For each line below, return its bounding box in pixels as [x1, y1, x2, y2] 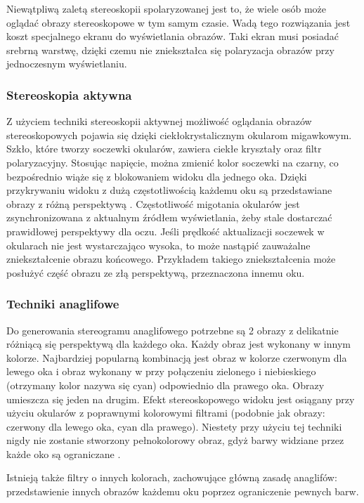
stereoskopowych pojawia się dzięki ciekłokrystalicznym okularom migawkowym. [6, 127, 352, 142]
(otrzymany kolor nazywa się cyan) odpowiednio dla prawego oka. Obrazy [6, 377, 325, 392]
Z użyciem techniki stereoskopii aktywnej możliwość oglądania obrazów [6, 114, 312, 129]
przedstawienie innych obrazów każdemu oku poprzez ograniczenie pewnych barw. [6, 484, 359, 499]
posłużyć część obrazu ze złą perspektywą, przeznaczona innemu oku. [6, 265, 305, 280]
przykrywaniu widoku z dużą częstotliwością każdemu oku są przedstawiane [6, 183, 332, 197]
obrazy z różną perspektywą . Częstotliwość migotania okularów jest [6, 196, 300, 211]
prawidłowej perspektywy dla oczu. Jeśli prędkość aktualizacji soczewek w [6, 223, 325, 238]
